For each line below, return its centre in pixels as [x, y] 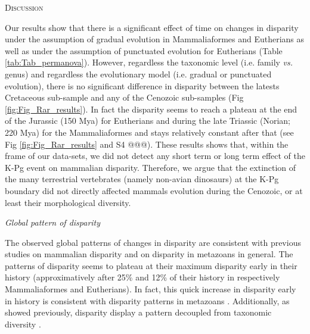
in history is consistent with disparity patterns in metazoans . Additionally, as [147, 300]
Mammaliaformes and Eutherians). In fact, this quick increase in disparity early [151, 289]
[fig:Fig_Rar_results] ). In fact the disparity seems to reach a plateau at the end [151, 109]
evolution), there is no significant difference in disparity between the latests [142, 85]
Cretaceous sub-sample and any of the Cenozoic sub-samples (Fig [124, 97]
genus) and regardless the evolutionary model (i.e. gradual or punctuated [138, 74]
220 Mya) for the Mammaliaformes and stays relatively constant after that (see [149, 132]
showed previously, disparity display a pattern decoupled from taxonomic [138, 312]
